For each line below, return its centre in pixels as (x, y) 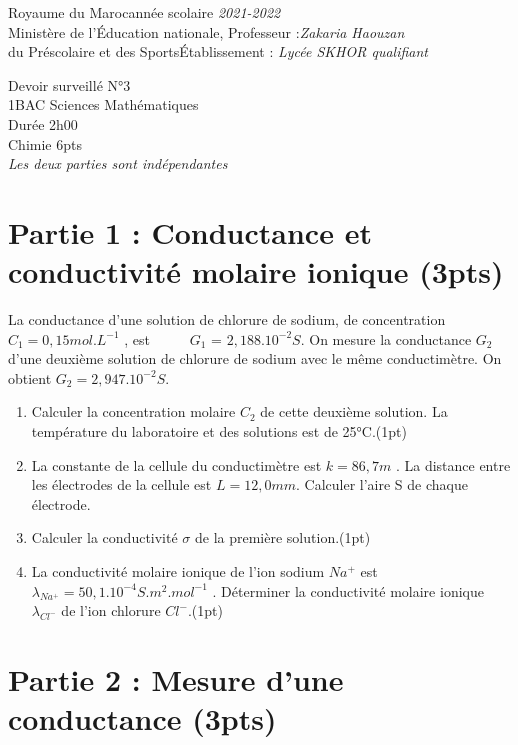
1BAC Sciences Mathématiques (103, 104)
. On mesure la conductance (386, 338)
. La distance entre (453, 464)
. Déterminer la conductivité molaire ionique (348, 590)
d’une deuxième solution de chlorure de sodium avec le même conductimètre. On (255, 358)
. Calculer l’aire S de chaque (381, 484)
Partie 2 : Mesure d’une (176, 678)
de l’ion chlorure (111, 610)
